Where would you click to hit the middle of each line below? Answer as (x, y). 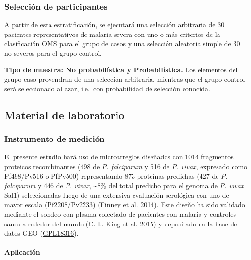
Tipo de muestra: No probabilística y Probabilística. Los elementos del (121, 69)
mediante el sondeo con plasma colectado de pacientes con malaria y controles (120, 214)
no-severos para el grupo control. (53, 53)
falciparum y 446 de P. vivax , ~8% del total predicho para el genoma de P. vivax (124, 185)
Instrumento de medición (55, 139)
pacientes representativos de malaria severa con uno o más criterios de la (112, 34)
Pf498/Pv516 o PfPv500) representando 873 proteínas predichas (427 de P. (116, 176)
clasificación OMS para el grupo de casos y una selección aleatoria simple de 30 (122, 43)
